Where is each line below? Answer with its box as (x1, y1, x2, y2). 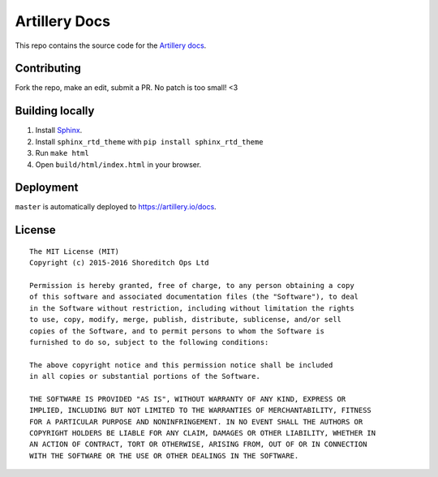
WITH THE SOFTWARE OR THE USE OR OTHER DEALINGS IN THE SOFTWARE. (29, 451, 299, 460)
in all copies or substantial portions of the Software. (29, 372, 261, 381)
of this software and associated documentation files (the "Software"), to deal (29, 292, 359, 302)
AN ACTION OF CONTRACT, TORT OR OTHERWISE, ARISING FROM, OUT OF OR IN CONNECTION (29, 440, 367, 449)
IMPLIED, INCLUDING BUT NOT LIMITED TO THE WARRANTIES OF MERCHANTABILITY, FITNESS (29, 406, 372, 415)
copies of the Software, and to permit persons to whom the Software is (29, 326, 324, 336)
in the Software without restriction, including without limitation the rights (29, 303, 354, 312)
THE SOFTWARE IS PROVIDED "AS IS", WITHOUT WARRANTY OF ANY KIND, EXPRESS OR (29, 394, 346, 403)
